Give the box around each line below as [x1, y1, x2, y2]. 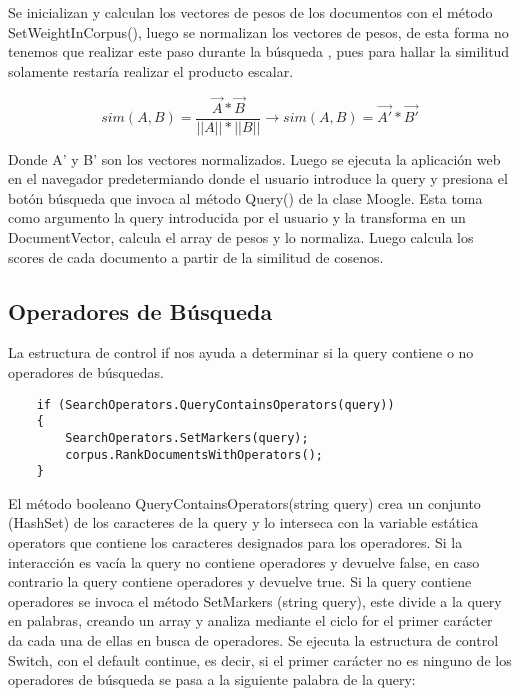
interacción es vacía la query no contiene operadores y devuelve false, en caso [8, 551, 480, 572]
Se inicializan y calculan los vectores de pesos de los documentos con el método [8, 2, 493, 22]
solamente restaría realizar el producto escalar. [8, 60, 294, 81]
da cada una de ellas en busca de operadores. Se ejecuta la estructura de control [8, 630, 499, 651]
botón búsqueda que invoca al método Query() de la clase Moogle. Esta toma [8, 187, 483, 208]
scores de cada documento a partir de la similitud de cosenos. [8, 246, 384, 267]
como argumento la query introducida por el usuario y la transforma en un [8, 207, 466, 228]
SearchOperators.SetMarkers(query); [65, 430, 309, 445]
